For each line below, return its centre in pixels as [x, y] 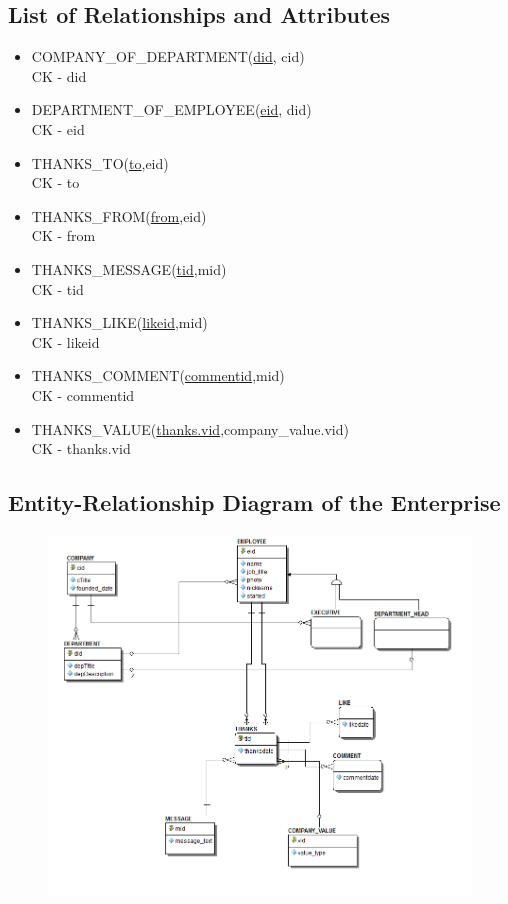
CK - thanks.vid [81, 448]
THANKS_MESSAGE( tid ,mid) [129, 268]
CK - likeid [65, 341]
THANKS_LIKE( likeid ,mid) [119, 322]
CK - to [55, 182]
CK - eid [58, 128]
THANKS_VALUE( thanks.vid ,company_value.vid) [190, 428]
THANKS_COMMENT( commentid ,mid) [158, 375]
